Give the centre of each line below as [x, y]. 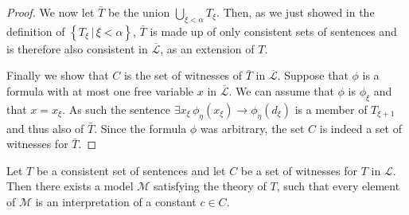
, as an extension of [207, 48]
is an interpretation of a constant [116, 201]
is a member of [331, 109]
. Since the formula [140, 128]
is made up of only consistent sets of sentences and [273, 31]
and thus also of [45, 128]
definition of [36, 31]
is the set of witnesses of [183, 75]
